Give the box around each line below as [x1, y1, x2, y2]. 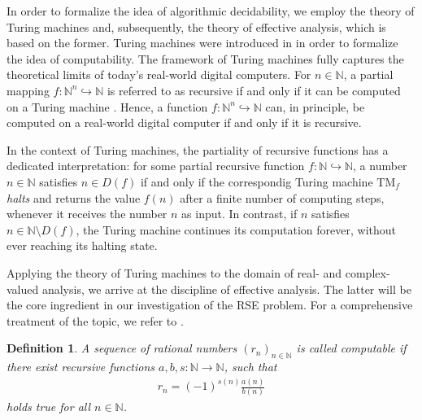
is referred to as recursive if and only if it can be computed [107, 81, 401, 98]
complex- [345, 264, 390, 281]
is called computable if [296, 339, 407, 357]
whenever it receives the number [7, 205, 167, 222]
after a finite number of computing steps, [180, 189, 385, 206]
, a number [353, 157, 407, 174]
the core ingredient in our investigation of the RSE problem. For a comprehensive [7, 296, 413, 313]
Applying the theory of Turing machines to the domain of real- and [7, 264, 342, 281]
